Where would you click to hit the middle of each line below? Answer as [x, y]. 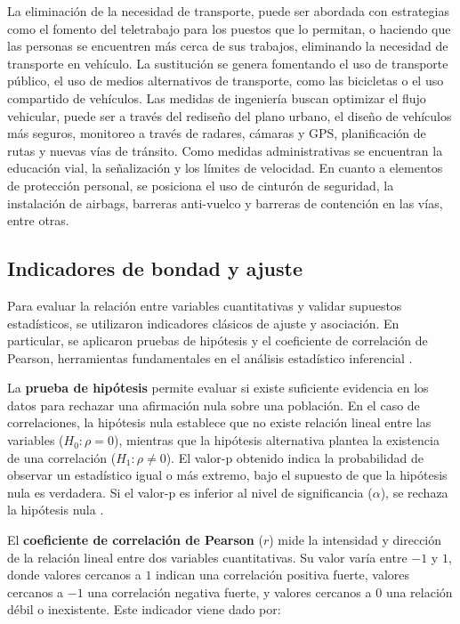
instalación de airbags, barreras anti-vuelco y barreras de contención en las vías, [225, 203]
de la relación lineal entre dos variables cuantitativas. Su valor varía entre [207, 557]
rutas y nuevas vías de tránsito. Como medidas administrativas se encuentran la [225, 150]
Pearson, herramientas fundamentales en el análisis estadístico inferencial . [210, 357]
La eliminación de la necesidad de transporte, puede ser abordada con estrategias [228, 11]
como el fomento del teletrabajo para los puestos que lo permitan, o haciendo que [229, 28]
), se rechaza [414, 492]
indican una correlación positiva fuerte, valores [283, 575]
